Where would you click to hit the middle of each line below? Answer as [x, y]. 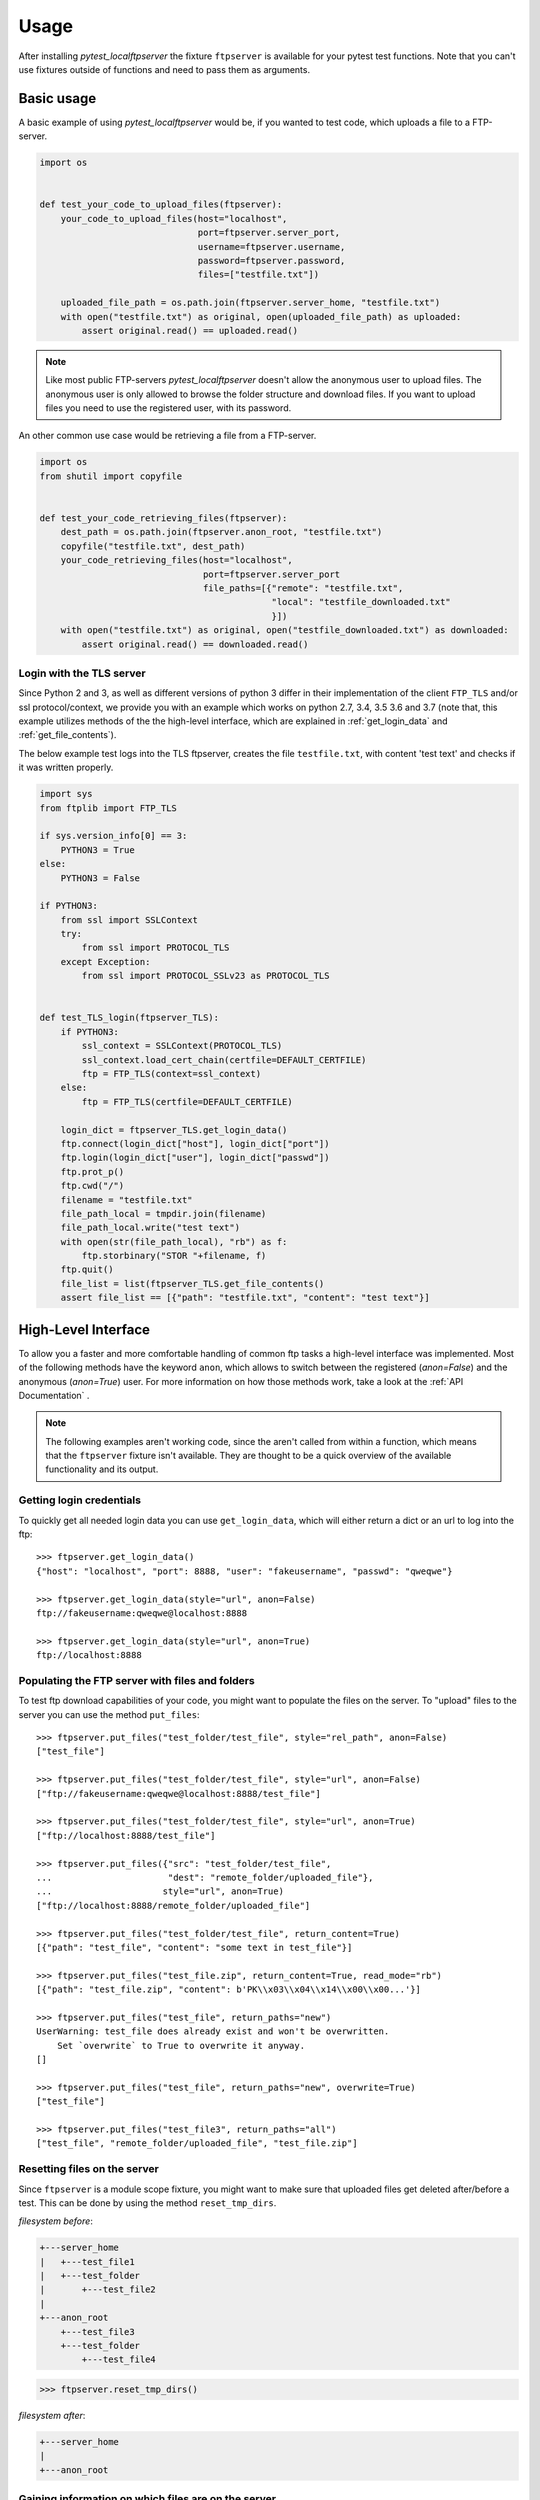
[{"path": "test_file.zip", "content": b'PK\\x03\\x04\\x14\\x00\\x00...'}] [229, 1989]
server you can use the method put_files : [109, 1714]
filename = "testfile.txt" [127, 1199]
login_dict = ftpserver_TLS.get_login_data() [174, 1129]
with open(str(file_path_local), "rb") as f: [174, 1241]
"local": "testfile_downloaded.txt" [361, 602]
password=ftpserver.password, [271, 260]
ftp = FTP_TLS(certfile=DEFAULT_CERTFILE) [187, 1101]
